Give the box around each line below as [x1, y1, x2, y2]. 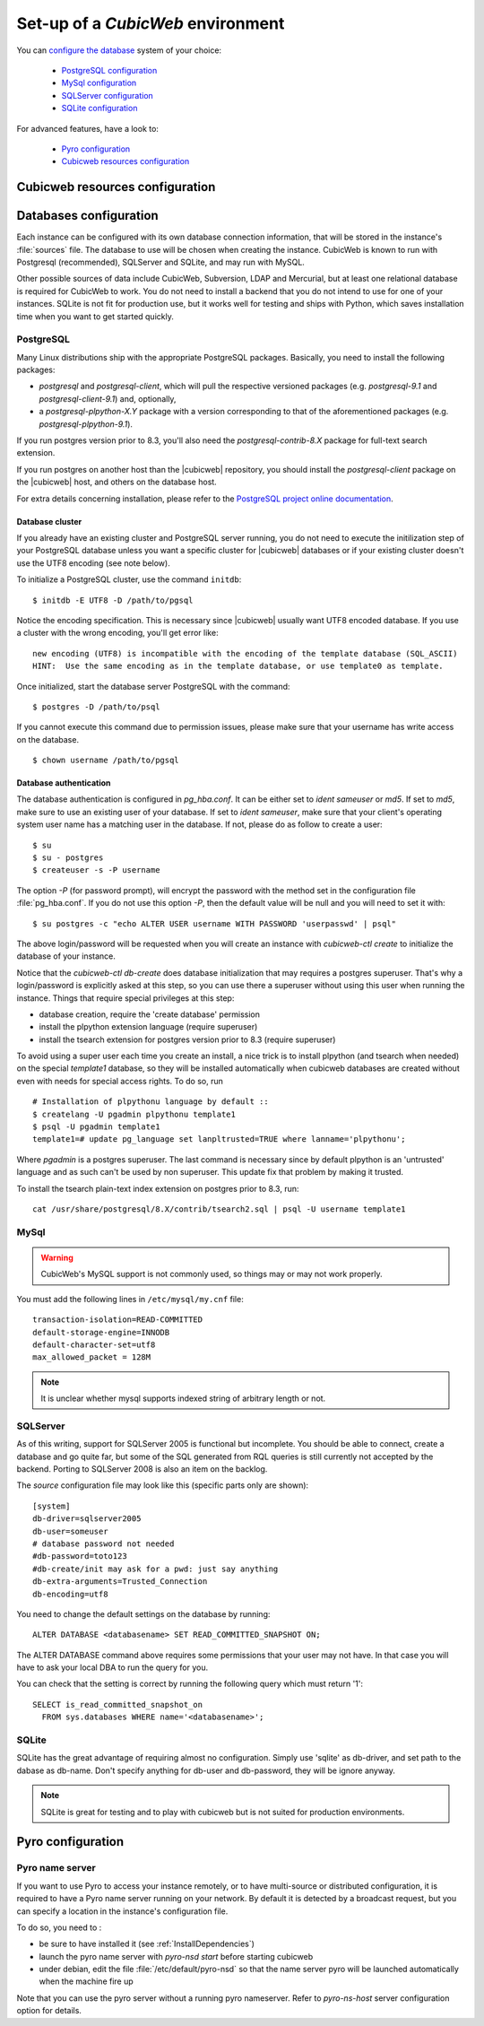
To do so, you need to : [16, 1922, 102, 1933]
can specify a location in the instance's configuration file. [16, 1906, 229, 1917]
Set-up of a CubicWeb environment [16, 13, 285, 33]
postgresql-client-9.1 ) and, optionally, [39, 393, 177, 404]
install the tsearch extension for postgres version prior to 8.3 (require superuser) [39, 1034, 336, 1045]
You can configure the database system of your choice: [16, 45, 222, 56]
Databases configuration [16, 208, 159, 223]
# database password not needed [32, 1538, 175, 1549]
